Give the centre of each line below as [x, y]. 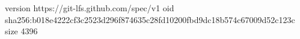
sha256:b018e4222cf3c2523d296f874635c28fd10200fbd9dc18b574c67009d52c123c [150, 19]
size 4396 [21, 31]
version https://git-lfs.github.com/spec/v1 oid [90, 8]
